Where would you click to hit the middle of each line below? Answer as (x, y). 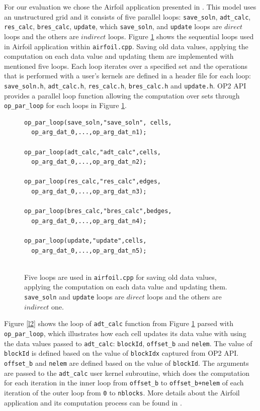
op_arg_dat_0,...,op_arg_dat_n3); (89, 191)
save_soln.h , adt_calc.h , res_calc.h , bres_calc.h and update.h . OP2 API (125, 85)
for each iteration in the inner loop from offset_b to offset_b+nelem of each (124, 383)
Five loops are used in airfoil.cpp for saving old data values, (120, 277)
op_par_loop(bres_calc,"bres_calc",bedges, (98, 211)
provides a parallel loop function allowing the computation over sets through (122, 95)
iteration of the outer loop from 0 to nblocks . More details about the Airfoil (122, 392)
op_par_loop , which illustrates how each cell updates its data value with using (125, 333)
